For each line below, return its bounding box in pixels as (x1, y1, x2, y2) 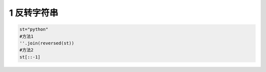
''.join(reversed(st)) (19, 40, 74, 46)
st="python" (19, 27, 49, 32)
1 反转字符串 (9, 7, 59, 18)
